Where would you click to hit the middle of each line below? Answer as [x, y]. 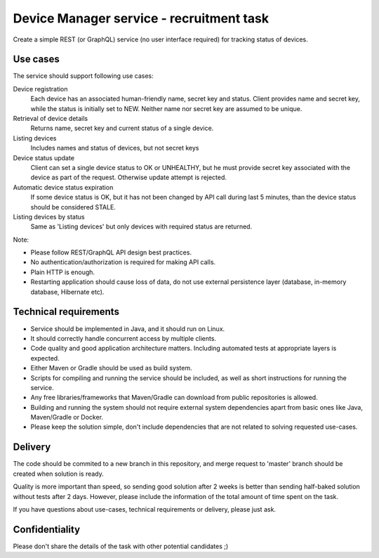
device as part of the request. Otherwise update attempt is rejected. [129, 177]
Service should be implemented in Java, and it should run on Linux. [128, 329]
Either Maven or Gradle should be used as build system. [111, 368]
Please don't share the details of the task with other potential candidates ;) [121, 546]
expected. [45, 358]
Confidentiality [47, 530]
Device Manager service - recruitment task [141, 18]
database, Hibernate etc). [67, 292]
